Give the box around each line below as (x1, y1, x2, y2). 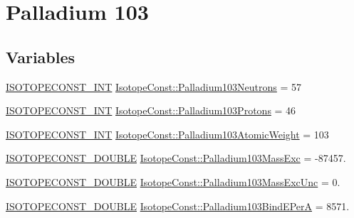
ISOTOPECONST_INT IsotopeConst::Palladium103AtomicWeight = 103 (6, 126, 329, 141)
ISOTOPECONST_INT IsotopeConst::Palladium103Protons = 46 (6, 103, 296, 118)
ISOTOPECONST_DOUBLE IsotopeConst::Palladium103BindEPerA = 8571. (6, 198, 350, 213)
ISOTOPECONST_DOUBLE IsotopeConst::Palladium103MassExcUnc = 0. (6, 174, 340, 189)
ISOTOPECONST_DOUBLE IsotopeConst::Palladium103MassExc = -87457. (6, 151, 346, 165)
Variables (6, 45, 76, 67)
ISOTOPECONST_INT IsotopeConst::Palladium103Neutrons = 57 (6, 79, 302, 94)
